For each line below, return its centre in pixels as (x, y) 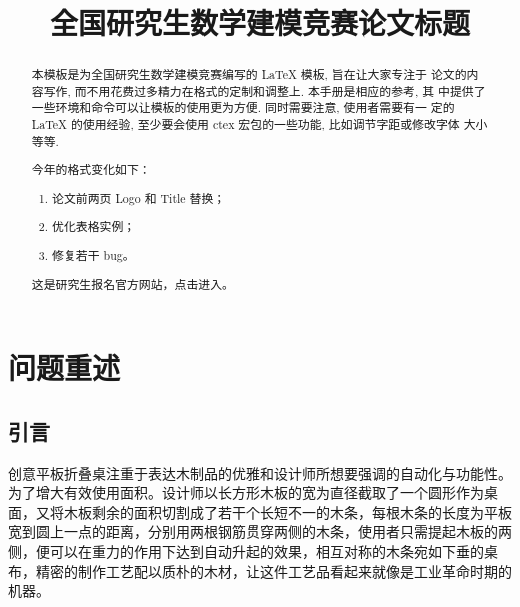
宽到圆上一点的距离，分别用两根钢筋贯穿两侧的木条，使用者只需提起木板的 (253, 531)
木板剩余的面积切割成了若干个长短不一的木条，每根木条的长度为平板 (287, 511)
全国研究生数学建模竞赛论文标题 (259, 22)
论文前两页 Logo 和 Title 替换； (139, 197)
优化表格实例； (94, 226)
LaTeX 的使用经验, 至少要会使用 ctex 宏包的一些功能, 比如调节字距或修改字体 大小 (259, 124)
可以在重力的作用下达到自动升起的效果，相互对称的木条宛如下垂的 (266, 550)
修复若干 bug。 (93, 254)
